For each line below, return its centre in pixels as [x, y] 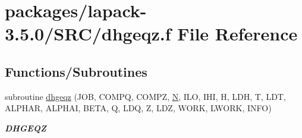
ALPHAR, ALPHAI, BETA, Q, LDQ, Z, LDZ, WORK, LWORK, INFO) [138, 108]
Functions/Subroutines [76, 71]
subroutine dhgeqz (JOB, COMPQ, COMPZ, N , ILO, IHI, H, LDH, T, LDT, [145, 96]
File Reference [237, 34]
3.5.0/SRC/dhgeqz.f [88, 34]
